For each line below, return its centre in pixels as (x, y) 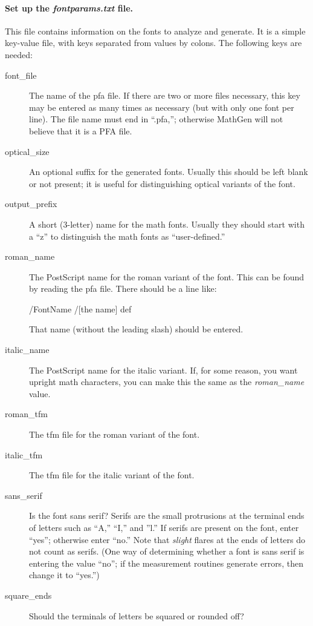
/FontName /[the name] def (80, 308)
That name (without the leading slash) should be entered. (136, 329)
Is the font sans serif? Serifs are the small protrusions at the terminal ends (167, 516)
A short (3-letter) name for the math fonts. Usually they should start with (167, 224)
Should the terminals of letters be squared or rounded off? (137, 615)
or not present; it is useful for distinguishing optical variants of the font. (162, 183)
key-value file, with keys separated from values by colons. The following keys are (153, 43)
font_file (21, 75)
